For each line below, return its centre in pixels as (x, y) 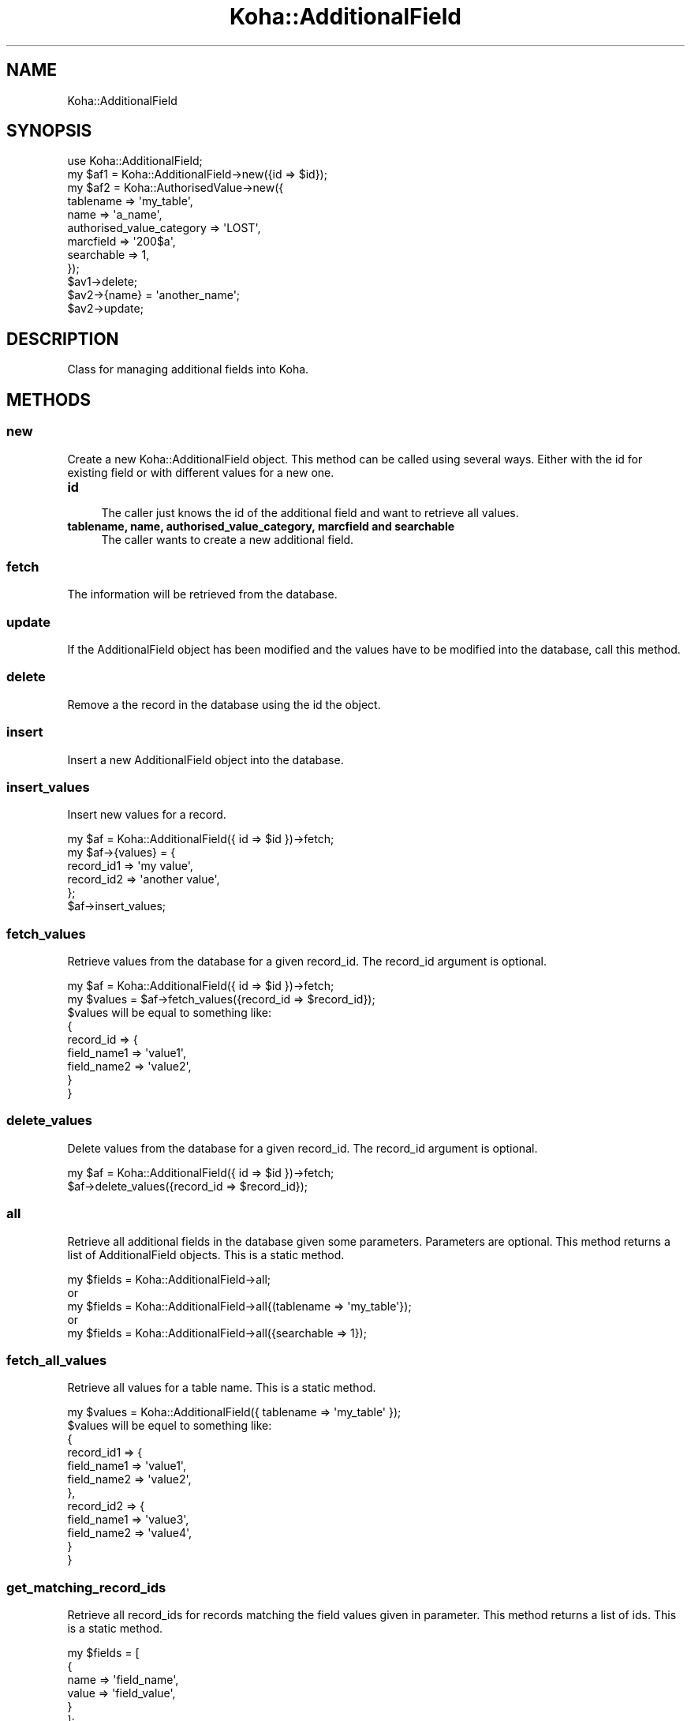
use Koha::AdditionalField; (135, 161)
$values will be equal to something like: (170, 1012)
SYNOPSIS (49, 131)
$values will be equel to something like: (170, 1426)
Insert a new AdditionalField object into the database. (205, 759)
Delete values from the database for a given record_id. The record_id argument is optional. (303, 1148)
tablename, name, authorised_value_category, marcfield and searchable (261, 526)
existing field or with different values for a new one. (201, 472)
